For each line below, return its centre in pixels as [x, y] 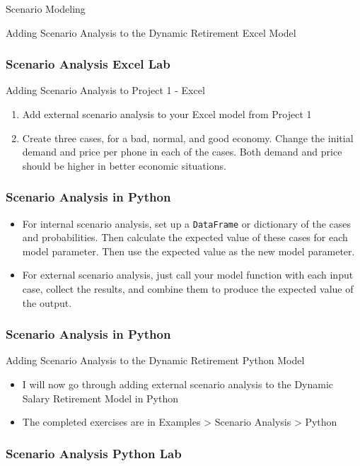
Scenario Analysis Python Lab [94, 453]
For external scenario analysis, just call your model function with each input [188, 275]
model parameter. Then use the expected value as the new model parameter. [188, 251]
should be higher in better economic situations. [124, 165]
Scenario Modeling [46, 8]
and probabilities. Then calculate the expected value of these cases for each [185, 237]
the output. [47, 302]
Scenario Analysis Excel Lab [88, 64]
